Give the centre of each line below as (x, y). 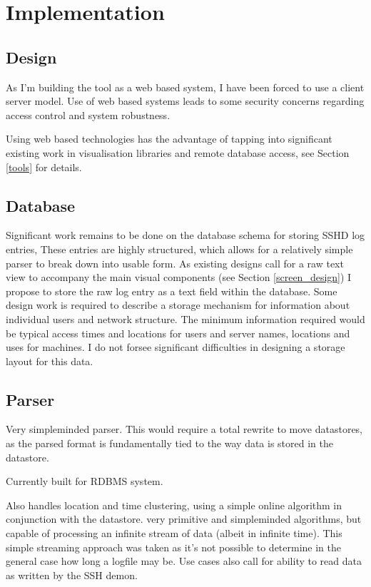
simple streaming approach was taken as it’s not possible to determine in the (174, 547)
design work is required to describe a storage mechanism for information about (178, 305)
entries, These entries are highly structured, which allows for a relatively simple (179, 249)
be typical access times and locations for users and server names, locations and (178, 333)
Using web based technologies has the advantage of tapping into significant (169, 139)
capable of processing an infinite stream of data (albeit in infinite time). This (174, 533)
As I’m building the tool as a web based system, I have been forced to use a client (185, 87)
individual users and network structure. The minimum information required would (185, 318)
